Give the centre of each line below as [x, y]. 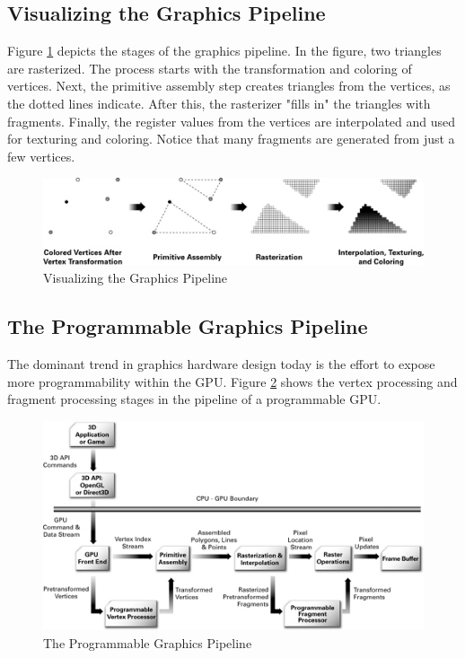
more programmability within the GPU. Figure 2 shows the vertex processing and [232, 381]
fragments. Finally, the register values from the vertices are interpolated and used [232, 121]
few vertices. [41, 156]
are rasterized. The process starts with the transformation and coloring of [210, 68]
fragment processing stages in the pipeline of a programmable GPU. [194, 399]
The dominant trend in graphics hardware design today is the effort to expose [221, 364]
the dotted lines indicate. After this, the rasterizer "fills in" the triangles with [219, 103]
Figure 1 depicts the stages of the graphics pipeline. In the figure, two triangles [224, 51]
